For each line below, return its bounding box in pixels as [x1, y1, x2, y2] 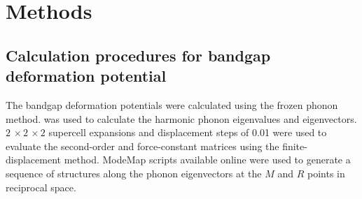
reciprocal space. [6, 179, 76, 194]
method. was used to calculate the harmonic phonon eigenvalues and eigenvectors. [6, 111, 357, 126]
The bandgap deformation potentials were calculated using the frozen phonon [6, 97, 338, 112]
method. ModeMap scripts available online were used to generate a [64, 152, 351, 167]
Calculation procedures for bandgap [6, 44, 271, 66]
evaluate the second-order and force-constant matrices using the [6, 138, 279, 153]
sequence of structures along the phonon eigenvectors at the [6, 165, 262, 180]
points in [307, 165, 345, 180]
